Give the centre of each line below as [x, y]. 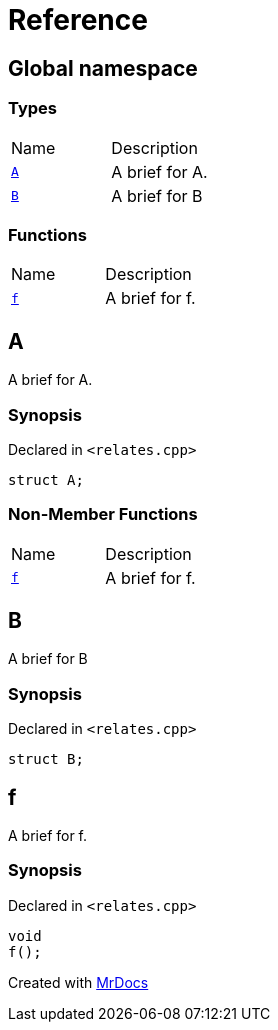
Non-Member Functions [103, 514]
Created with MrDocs [78, 982]
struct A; [46, 479]
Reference [78, 20]
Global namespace [103, 68]
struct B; [46, 759]
